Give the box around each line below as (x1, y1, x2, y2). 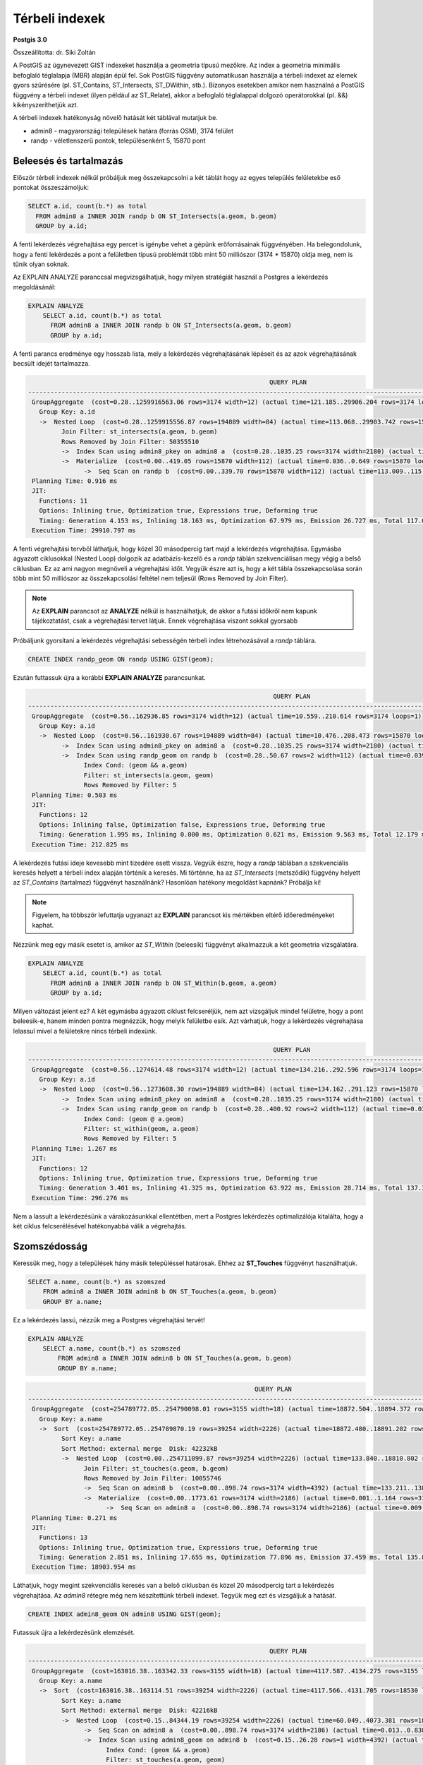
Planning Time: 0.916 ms (32, 477, 118, 485)
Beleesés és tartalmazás (13, 155, 123, 167)
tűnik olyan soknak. (13, 260, 70, 268)
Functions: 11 (39, 496, 88, 505)
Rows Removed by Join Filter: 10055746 (83, 1474, 221, 1482)
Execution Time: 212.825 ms (32, 840, 129, 849)
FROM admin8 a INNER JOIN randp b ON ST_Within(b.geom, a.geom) (50, 979, 278, 987)
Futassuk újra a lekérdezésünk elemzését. (13, 1628, 135, 1637)
